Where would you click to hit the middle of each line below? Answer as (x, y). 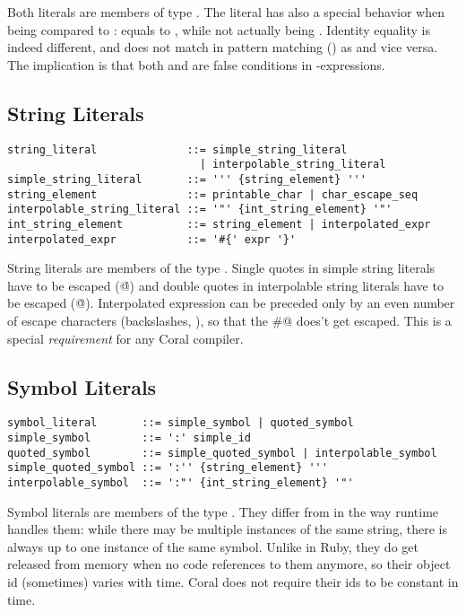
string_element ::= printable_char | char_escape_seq (213, 194)
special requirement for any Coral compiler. (125, 338)
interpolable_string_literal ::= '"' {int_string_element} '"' (200, 210)
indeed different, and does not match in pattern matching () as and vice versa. (223, 47)
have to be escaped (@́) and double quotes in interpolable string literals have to (225, 285)
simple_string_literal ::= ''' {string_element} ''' (187, 179)
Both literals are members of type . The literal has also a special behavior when (226, 12)
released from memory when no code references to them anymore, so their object (229, 564)
